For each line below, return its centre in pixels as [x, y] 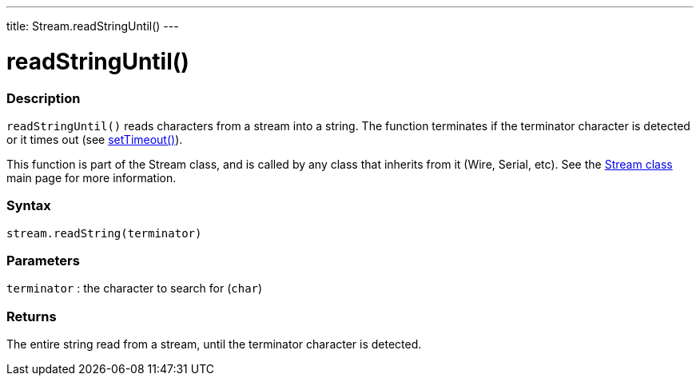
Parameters [43, 261]
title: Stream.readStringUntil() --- [93, 26]
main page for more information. [91, 177]
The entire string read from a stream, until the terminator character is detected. [214, 344]
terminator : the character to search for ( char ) [135, 288]
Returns [32, 316]
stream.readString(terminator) [104, 233]
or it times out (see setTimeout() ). [95, 139]
